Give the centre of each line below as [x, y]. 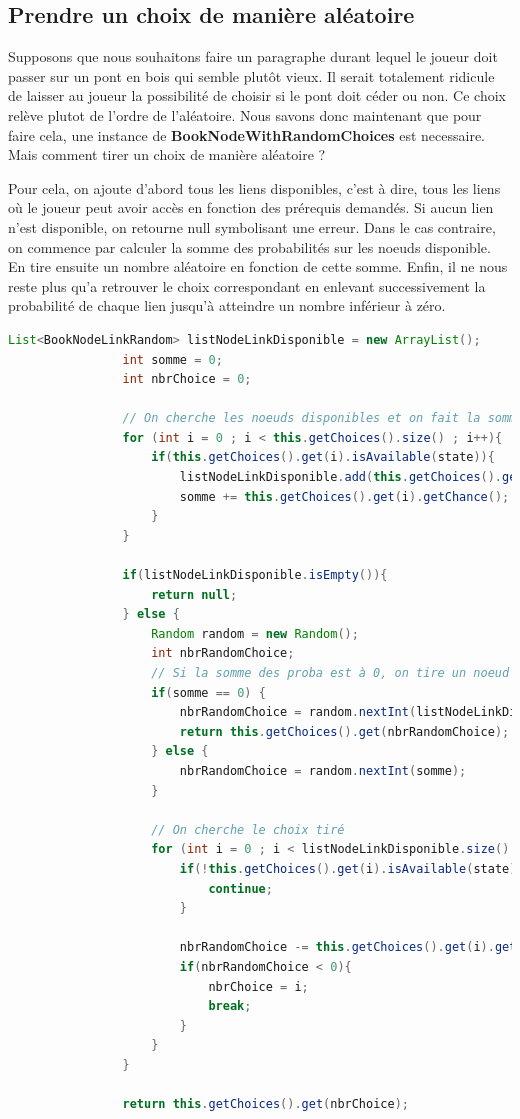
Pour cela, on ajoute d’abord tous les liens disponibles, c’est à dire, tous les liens [254, 187]
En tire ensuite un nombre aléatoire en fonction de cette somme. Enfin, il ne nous [258, 266]
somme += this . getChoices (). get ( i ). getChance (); [344, 496]
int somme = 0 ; [172, 359]
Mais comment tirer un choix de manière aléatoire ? [167, 154]
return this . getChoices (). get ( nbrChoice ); [265, 1104]
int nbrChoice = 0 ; [187, 379]
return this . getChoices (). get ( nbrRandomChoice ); [344, 731]
